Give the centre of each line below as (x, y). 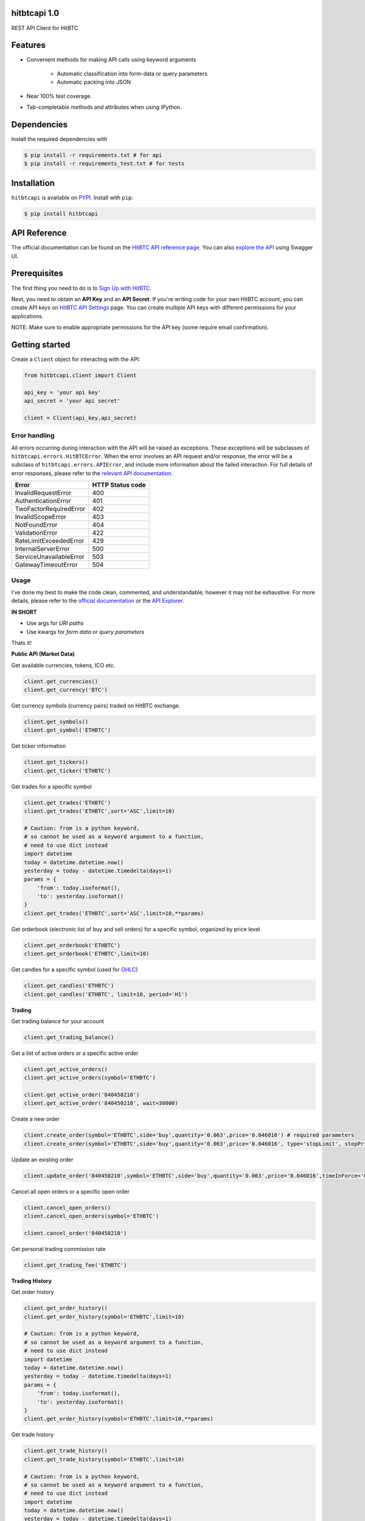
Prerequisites (37, 273)
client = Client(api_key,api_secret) (80, 418)
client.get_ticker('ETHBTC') (68, 771)
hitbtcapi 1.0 (35, 13)
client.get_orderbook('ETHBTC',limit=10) (87, 954)
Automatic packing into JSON (94, 82)
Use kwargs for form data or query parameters (85, 632)
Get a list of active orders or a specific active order (75, 1053)
